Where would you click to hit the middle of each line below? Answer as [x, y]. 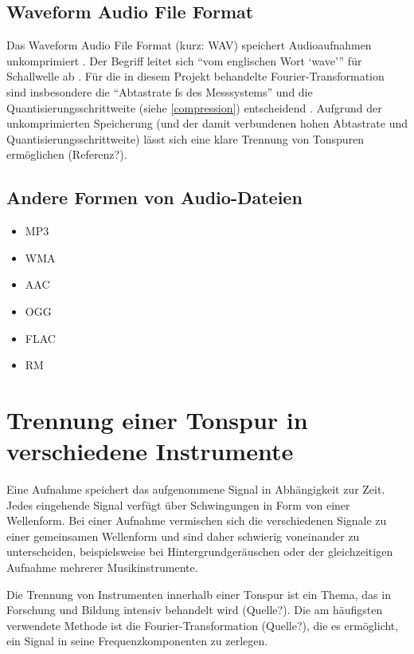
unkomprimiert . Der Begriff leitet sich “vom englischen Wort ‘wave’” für [184, 60]
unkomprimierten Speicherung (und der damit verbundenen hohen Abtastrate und [207, 123]
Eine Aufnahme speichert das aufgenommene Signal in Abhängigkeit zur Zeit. [196, 489]
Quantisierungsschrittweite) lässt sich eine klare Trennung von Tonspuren [186, 138]
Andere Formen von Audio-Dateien [154, 197]
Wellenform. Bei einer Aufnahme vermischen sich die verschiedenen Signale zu [197, 520]
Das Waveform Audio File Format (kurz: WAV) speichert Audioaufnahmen [189, 45]
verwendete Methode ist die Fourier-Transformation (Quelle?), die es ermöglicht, [203, 625]
